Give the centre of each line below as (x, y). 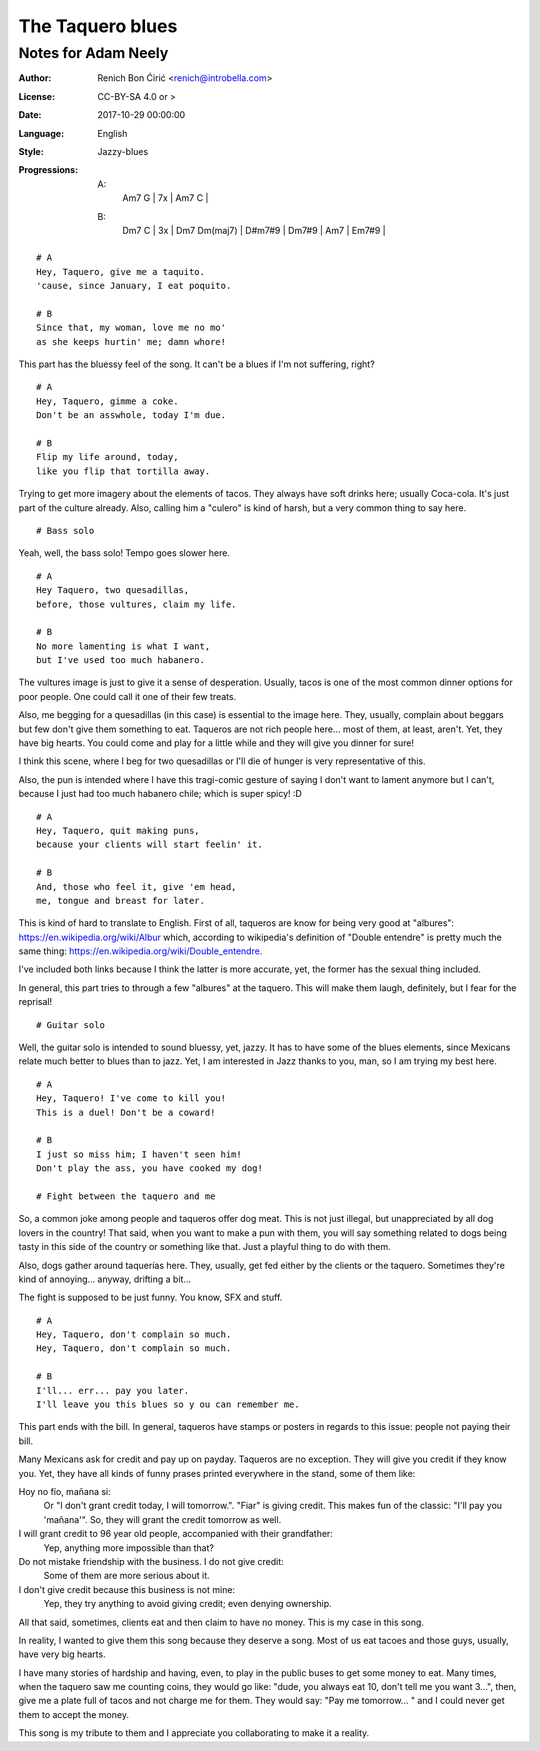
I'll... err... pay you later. (113, 1390)
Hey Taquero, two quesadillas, (113, 590)
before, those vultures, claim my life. (136, 604)
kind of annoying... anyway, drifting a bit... (105, 1279)
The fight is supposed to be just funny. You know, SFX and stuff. (150, 1297)
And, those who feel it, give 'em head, (136, 886)
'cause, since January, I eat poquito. (134, 286)
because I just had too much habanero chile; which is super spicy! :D (160, 794)
